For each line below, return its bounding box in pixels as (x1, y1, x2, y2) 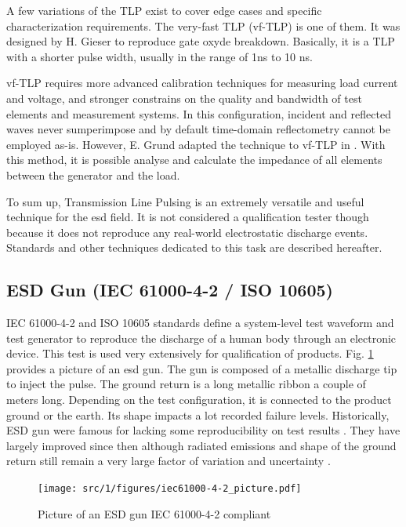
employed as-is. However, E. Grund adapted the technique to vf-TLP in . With (6, 136, 386, 152)
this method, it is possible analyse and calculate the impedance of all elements (6, 151, 382, 168)
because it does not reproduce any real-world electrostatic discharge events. (6, 224, 368, 240)
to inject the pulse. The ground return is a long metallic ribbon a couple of (6, 376, 366, 392)
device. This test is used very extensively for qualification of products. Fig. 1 (6, 345, 374, 362)
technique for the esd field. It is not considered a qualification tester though (6, 209, 369, 225)
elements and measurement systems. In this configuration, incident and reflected (6, 105, 391, 122)
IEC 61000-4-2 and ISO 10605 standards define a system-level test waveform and (6, 314, 394, 331)
